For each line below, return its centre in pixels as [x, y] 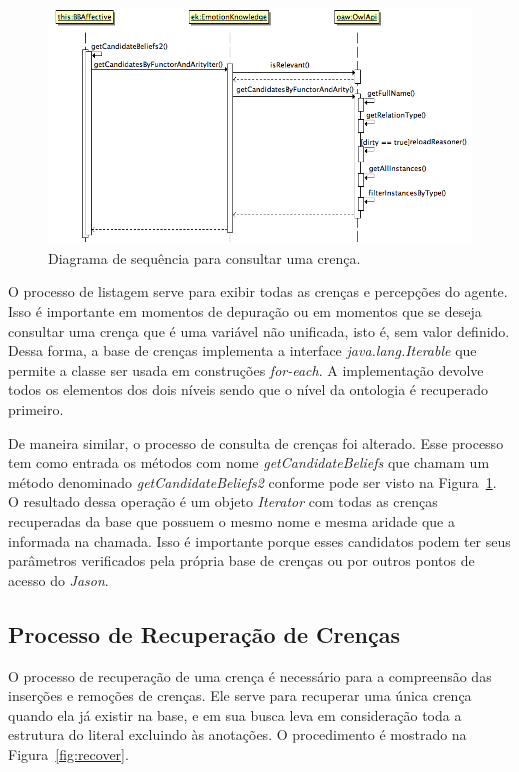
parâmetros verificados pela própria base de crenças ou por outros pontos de [241, 560]
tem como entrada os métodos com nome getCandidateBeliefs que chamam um [249, 462]
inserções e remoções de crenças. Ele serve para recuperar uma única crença [240, 695]
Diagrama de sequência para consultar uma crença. [204, 257]
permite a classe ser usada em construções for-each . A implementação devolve [246, 369]
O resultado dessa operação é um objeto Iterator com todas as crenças [223, 501]
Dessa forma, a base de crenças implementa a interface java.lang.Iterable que [242, 350]
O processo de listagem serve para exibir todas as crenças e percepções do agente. [258, 291]
